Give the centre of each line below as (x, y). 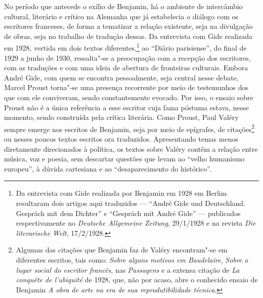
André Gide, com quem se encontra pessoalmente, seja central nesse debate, (121, 77)
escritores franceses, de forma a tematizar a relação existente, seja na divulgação (128, 26)
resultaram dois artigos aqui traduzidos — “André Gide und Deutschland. (130, 203)
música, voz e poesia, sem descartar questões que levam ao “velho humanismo (124, 159)
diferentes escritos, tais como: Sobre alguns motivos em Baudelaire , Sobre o (132, 259)
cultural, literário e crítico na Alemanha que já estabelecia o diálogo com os (121, 16)
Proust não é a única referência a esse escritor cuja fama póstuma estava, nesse (126, 107)
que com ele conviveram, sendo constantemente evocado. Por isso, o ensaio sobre (129, 97)
